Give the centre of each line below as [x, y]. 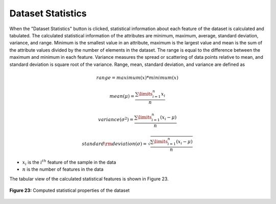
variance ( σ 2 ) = [116, 119]
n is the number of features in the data [63, 169]
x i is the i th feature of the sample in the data [69, 162]
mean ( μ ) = [122, 96]
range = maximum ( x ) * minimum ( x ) [137, 77]
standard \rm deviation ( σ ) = [114, 144]
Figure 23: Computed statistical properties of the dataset [70, 190]
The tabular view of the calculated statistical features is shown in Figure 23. [89, 178]
